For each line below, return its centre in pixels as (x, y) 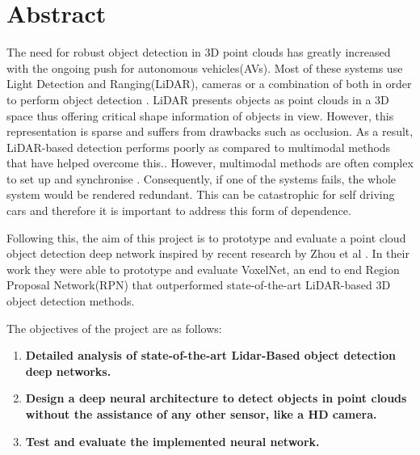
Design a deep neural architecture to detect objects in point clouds (216, 398)
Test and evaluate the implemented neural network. (172, 441)
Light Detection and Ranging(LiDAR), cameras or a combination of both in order (209, 84)
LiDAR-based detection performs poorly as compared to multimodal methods (199, 147)
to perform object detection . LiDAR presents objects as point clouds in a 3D (198, 99)
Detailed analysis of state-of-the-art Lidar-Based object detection (211, 355)
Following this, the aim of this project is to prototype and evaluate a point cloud (206, 237)
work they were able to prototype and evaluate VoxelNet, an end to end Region (203, 269)
